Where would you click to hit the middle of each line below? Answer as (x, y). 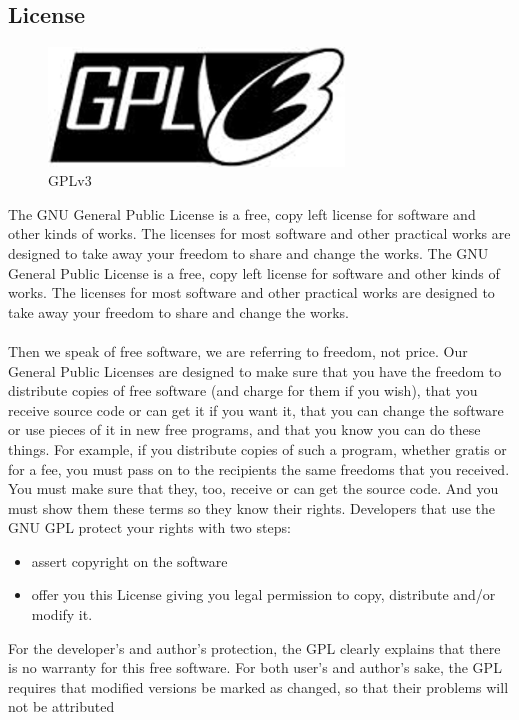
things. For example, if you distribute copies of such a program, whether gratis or (257, 448)
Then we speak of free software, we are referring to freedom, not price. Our (238, 350)
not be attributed (61, 706)
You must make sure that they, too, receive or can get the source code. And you (253, 488)
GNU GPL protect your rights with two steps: (149, 527)
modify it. (62, 614)
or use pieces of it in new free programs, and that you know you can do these (244, 429)
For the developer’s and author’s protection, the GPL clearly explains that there (254, 647)
